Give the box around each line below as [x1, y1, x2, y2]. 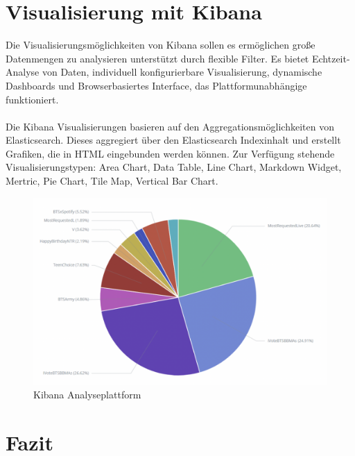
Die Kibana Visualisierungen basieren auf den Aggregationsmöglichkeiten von [6, 119, 334, 133]
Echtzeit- [311, 51, 350, 65]
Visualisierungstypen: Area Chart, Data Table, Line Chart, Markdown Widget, [6, 160, 342, 174]
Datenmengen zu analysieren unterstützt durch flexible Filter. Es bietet [6, 51, 309, 65]
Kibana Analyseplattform [33, 387, 141, 402]
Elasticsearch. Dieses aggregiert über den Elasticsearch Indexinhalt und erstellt [6, 133, 341, 147]
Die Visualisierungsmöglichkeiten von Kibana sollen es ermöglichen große [6, 37, 315, 52]
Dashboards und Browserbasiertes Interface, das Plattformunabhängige [6, 78, 307, 92]
